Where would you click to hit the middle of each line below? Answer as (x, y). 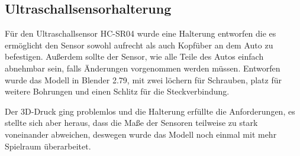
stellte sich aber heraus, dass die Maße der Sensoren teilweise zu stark (131, 123)
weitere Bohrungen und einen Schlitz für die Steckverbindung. (117, 91)
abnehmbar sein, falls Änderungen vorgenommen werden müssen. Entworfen (143, 68)
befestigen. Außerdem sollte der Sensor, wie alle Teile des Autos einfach (134, 56)
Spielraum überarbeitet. (48, 146)
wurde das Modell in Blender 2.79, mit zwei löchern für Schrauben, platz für (143, 79)
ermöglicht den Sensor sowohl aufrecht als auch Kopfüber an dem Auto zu (139, 45)
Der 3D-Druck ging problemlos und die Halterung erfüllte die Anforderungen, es (150, 111)
